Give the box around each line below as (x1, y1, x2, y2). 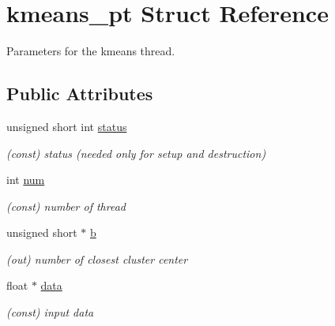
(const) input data (6, 304, 94, 320)
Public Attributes (6, 81, 153, 106)
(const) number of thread (6, 197, 126, 214)
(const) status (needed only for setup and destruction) (6, 144, 266, 161)
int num (6, 171, 45, 188)
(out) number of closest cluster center (6, 250, 188, 267)
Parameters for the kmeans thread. (6, 43, 175, 59)
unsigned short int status (6, 118, 127, 134)
